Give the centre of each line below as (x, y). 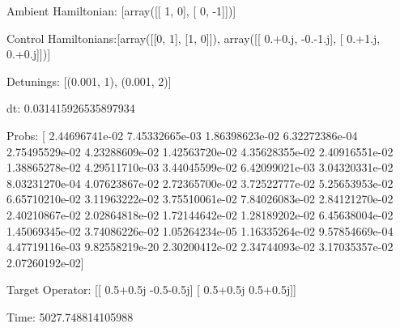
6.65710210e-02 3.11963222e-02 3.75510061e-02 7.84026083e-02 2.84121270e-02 (200, 199)
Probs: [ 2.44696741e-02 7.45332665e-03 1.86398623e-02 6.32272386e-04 (182, 135)
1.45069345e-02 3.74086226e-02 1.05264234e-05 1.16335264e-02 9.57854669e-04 (200, 230)
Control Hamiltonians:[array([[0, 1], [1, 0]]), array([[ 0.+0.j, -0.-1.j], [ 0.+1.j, (194, 38)
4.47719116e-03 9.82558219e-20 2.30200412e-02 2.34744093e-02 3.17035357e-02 (200, 247)
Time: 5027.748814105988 (70, 316)
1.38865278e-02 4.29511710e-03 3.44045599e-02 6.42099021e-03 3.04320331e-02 (200, 167)
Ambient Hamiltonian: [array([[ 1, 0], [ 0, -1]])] (121, 11)
